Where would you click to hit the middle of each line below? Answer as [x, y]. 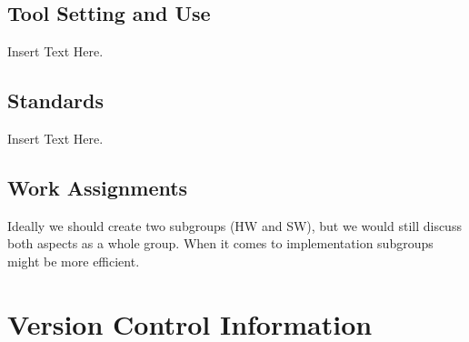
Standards [56, 101]
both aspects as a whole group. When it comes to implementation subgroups [220, 243]
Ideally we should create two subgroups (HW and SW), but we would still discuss [234, 225]
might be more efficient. [74, 261]
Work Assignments [98, 187]
